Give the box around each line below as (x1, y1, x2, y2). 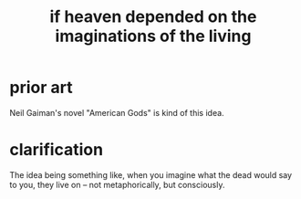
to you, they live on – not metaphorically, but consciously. (9, 179, 225, 190)
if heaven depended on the (49, 6, 257, 27)
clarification (9, 140, 103, 161)
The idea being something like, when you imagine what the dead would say (9, 169, 293, 180)
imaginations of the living (55, 26, 252, 47)
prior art (9, 78, 73, 98)
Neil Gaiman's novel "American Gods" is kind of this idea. (9, 107, 225, 118)
